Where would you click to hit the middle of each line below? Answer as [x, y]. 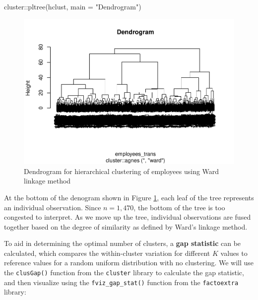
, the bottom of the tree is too [179, 207]
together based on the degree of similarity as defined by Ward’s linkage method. [126, 226]
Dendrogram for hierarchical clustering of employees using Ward [122, 171]
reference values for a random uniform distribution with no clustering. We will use [129, 263]
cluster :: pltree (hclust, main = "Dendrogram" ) [73, 6]
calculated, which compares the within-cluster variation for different [107, 253]
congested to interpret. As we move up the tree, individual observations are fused [128, 217]
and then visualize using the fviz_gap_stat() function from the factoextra [121, 282]
